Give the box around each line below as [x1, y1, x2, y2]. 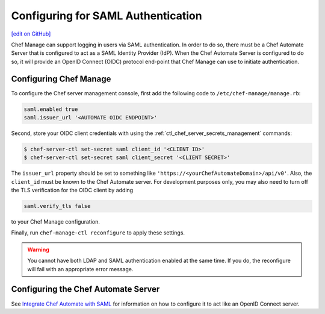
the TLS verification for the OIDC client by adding [11, 187, 134, 194]
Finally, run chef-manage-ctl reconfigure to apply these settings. [11, 229, 185, 236]
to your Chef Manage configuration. [11, 218, 101, 225]
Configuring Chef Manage [11, 74, 111, 84]
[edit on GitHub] [11, 30, 51, 37]
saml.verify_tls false [23, 203, 91, 210]
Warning [27, 246, 49, 253]
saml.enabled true [23, 105, 78, 113]
